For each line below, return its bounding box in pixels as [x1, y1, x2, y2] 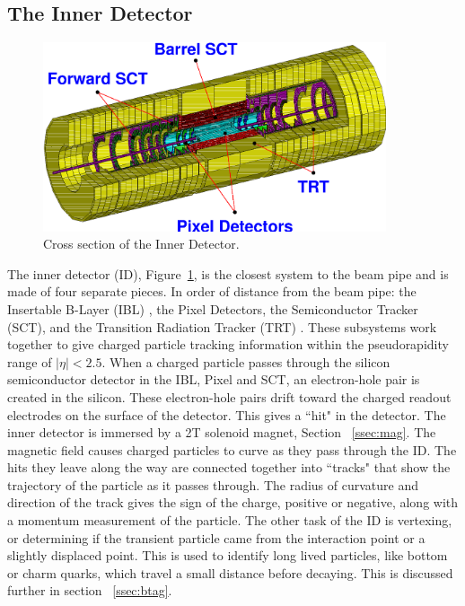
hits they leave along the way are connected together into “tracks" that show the [7, 458, 451, 477]
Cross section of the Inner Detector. [43, 234, 240, 253]
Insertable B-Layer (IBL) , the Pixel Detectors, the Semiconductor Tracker [7, 299, 418, 318]
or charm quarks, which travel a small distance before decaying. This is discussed [7, 563, 453, 582]
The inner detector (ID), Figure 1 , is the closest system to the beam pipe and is [7, 264, 449, 283]
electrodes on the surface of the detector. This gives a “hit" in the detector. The [7, 405, 446, 424]
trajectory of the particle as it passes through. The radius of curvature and [7, 475, 419, 494]
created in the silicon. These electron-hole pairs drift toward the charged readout [7, 387, 452, 406]
